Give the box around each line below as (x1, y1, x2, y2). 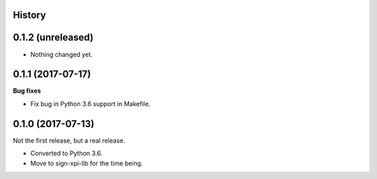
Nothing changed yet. (30, 50, 94, 59)
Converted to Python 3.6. (30, 149, 103, 157)
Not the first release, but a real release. (13, 136, 126, 145)
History (13, 9, 47, 21)
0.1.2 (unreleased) (13, 31, 94, 43)
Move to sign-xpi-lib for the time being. (30, 159, 143, 167)
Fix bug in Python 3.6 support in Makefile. (30, 99, 151, 108)
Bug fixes (13, 87, 41, 95)
